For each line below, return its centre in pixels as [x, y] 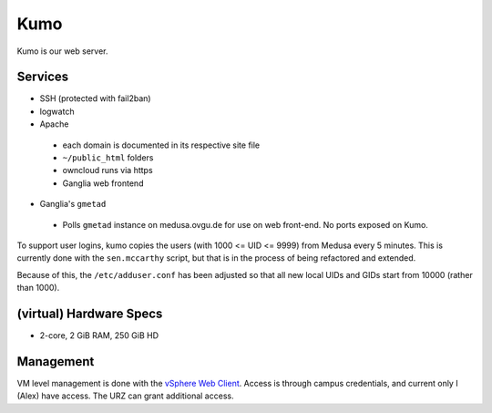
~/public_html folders [108, 158]
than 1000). [38, 288]
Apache [54, 124]
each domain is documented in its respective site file [161, 145]
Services [43, 77]
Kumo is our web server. [62, 51]
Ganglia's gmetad [73, 204]
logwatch [57, 111]
